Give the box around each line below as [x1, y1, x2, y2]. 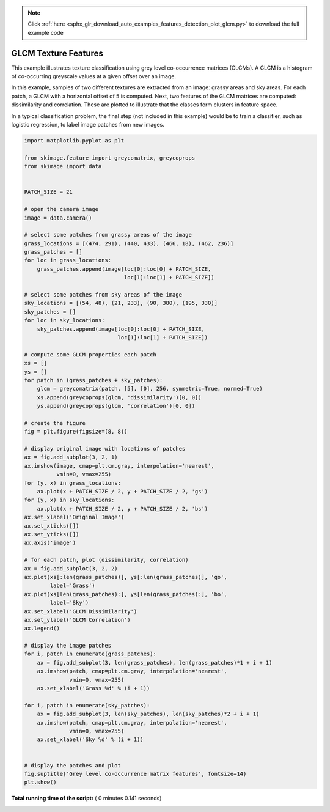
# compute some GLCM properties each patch [24, 351, 157, 358]
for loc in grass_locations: [24, 257, 112, 264]
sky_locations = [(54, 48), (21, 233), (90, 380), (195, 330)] [24, 300, 218, 307]
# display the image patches [24, 642, 112, 649]
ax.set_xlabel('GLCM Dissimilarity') [24, 608, 137, 615]
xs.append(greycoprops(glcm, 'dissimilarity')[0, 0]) [37, 394, 202, 400]
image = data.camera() [24, 214, 92, 221]
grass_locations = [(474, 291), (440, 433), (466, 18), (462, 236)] [24, 240, 234, 247]
